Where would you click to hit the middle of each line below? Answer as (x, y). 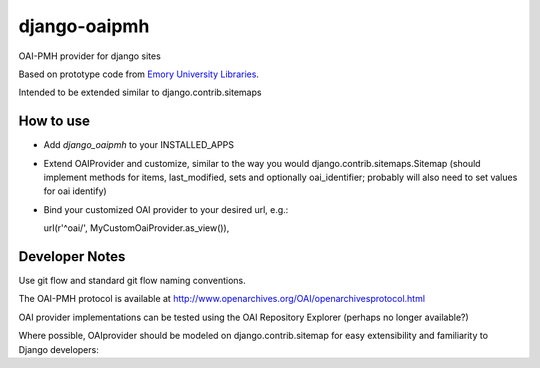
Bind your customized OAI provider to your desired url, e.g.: (166, 209)
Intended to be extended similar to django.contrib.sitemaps (140, 92)
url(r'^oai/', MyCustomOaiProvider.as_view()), (136, 228)
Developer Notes (72, 256)
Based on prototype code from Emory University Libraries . (139, 74)
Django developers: (58, 349)
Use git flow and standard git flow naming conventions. (132, 281)
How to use (54, 121)
